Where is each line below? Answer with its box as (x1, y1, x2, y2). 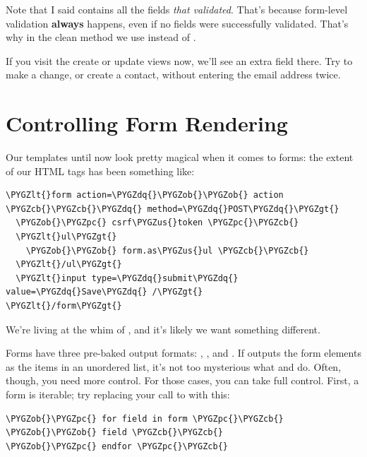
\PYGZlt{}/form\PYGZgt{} (6, 301, 122, 311)
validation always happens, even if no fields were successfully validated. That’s (6, 16, 349, 30)
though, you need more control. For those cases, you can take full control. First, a (6, 373, 359, 388)
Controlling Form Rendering (6, 109, 288, 138)
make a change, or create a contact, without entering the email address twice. (6, 67, 341, 82)
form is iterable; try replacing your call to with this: (6, 387, 230, 401)
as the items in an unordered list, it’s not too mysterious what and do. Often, (6, 359, 342, 374)
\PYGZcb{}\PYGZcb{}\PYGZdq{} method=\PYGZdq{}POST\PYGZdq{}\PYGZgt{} (6, 203, 339, 214)
